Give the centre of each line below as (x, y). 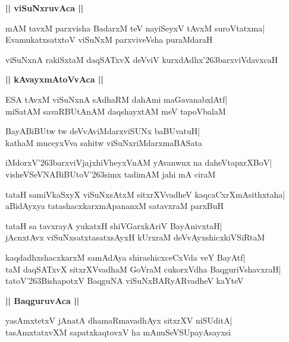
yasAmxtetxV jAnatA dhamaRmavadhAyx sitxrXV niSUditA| (119, 320)
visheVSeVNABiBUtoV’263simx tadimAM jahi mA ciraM (111, 174)
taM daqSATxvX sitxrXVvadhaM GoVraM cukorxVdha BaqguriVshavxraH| (143, 269)
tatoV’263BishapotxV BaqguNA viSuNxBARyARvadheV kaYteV (125, 281)
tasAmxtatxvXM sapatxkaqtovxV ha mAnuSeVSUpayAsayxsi (118, 332)
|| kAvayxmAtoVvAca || (54, 79)
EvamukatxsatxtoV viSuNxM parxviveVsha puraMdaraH (109, 39)
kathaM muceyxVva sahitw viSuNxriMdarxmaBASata (104, 142)
